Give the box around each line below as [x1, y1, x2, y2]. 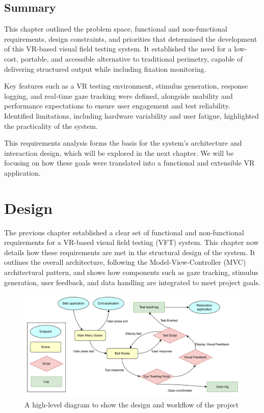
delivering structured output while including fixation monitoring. [4, 63, 206, 74]
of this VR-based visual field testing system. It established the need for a [4, 43, 232, 54]
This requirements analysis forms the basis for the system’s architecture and [4, 137, 242, 148]
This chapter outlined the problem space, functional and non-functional [4, 23, 227, 34]
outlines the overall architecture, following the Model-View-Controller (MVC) [4, 257, 246, 267]
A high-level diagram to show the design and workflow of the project [24, 399, 239, 410]
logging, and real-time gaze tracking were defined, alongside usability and [4, 90, 233, 101]
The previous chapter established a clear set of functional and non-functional [4, 227, 244, 237]
